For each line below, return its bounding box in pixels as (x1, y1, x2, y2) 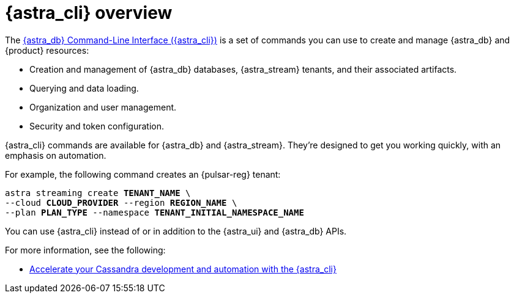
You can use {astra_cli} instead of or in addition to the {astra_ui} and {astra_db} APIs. (5, 225, 347, 236)
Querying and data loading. (29, 82, 139, 93)
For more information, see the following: (5, 244, 166, 255)
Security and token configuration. (29, 120, 165, 131)
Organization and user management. (29, 101, 177, 112)
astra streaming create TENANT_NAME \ (5, 187, 191, 198)
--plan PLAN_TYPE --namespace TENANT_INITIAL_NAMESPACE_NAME (5, 207, 304, 217)
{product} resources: (5, 45, 89, 56)
